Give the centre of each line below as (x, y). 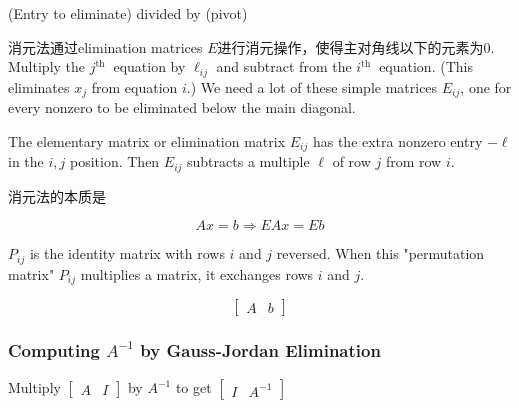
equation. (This (426, 66)
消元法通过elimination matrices (105, 46)
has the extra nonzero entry (397, 140)
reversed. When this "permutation (380, 253)
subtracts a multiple (248, 161)
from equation (134, 86)
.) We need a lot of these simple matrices (312, 86)
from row (413, 161)
